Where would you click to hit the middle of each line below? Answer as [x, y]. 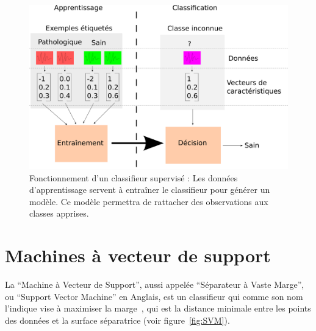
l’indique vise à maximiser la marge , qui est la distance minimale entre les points [158, 308]
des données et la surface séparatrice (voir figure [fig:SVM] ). [117, 320]
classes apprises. [59, 213]
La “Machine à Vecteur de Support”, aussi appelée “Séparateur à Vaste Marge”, [155, 284]
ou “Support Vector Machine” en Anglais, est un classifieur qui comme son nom [154, 296]
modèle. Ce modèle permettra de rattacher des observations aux [149, 201]
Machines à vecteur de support [138, 255]
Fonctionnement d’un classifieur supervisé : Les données [134, 177]
